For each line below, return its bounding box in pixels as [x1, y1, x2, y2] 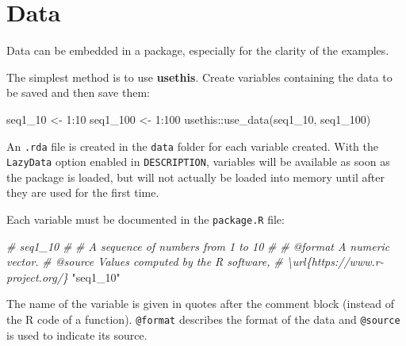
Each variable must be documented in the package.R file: [6, 211, 285, 227]
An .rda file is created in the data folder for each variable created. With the [6, 137, 378, 154]
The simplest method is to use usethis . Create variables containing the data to [6, 68, 393, 85]
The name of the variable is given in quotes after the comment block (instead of [6, 295, 395, 312]
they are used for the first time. [6, 184, 159, 201]
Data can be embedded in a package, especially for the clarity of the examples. [6, 42, 389, 59]
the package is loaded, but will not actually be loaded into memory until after [6, 168, 385, 185]
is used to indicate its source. [6, 326, 147, 343]
